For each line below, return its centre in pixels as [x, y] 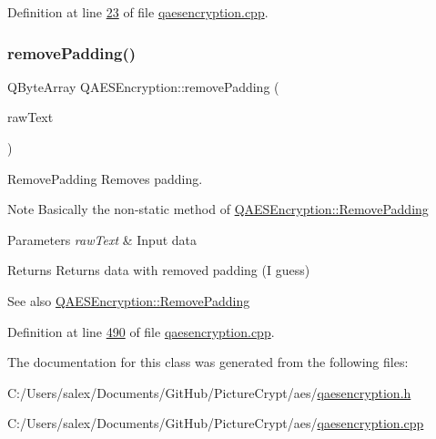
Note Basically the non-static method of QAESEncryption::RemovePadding [218, 209]
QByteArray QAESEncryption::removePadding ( [143, 86]
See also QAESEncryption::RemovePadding [129, 300]
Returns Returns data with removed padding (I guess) [159, 270]
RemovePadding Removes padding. [105, 178]
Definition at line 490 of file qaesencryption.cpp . [141, 331]
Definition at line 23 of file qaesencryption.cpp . [138, 12]
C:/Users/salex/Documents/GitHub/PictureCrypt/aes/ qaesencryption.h [209, 392]
